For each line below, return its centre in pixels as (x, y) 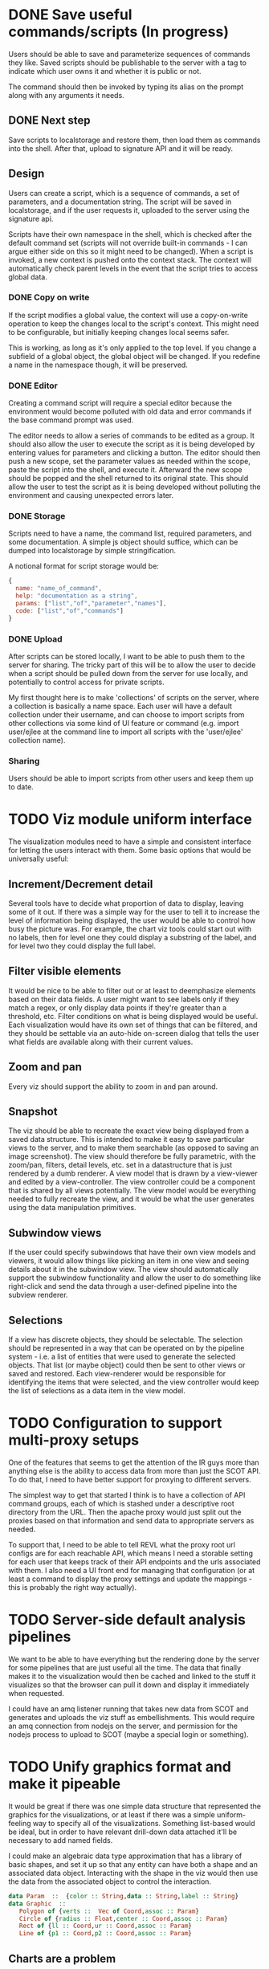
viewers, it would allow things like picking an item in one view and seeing (129, 1261)
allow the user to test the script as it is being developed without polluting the (134, 487)
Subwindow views (55, 1233)
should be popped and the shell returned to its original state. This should (128, 479)
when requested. (36, 1693)
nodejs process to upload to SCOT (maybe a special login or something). (128, 1734)
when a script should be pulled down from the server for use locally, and (128, 673)
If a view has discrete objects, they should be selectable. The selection (126, 1339)
